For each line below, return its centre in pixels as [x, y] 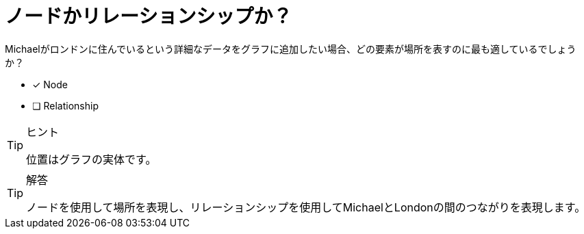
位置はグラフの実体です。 [91, 159]
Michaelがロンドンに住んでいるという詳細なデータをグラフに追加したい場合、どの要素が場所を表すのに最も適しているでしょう [291, 49]
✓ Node [50, 84]
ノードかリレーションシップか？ [149, 16]
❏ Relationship [65, 105]
